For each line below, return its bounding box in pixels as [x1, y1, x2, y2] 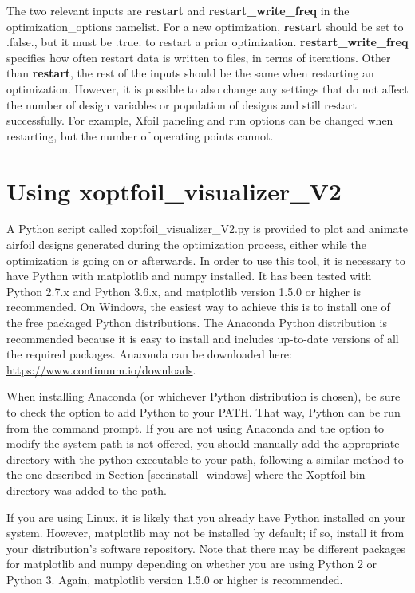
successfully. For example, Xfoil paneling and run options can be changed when [6, 112, 393, 128]
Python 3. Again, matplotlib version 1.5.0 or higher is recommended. [6, 571, 343, 587]
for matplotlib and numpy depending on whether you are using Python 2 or [6, 555, 377, 572]
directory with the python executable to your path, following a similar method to [6, 450, 404, 467]
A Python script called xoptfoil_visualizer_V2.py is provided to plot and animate [6, 220, 409, 237]
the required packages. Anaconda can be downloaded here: [6, 346, 292, 362]
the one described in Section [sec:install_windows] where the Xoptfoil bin [6, 466, 366, 483]
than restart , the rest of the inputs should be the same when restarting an [6, 65, 374, 81]
